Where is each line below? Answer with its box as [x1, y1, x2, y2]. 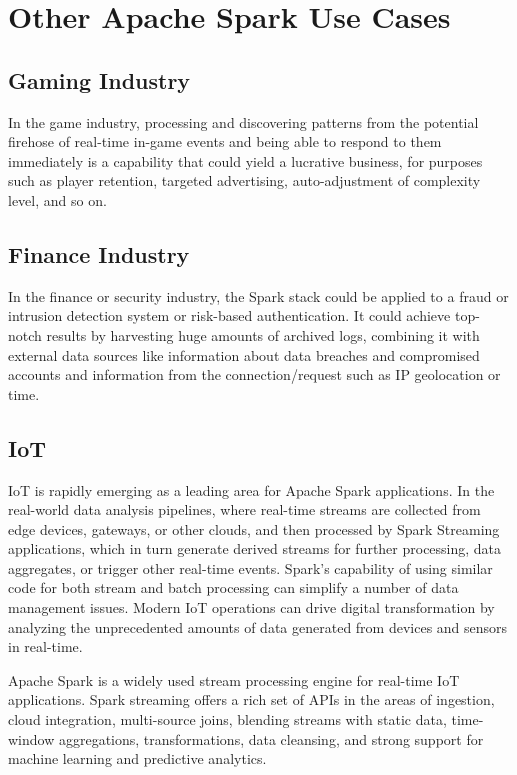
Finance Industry [8, 238, 190, 269]
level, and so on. [8, 189, 107, 210]
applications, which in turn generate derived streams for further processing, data [8, 538, 502, 559]
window [8, 728, 55, 749]
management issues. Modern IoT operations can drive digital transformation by [8, 597, 495, 618]
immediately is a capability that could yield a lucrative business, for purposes [8, 150, 483, 171]
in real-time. [8, 636, 83, 657]
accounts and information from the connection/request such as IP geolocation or [8, 364, 501, 385]
